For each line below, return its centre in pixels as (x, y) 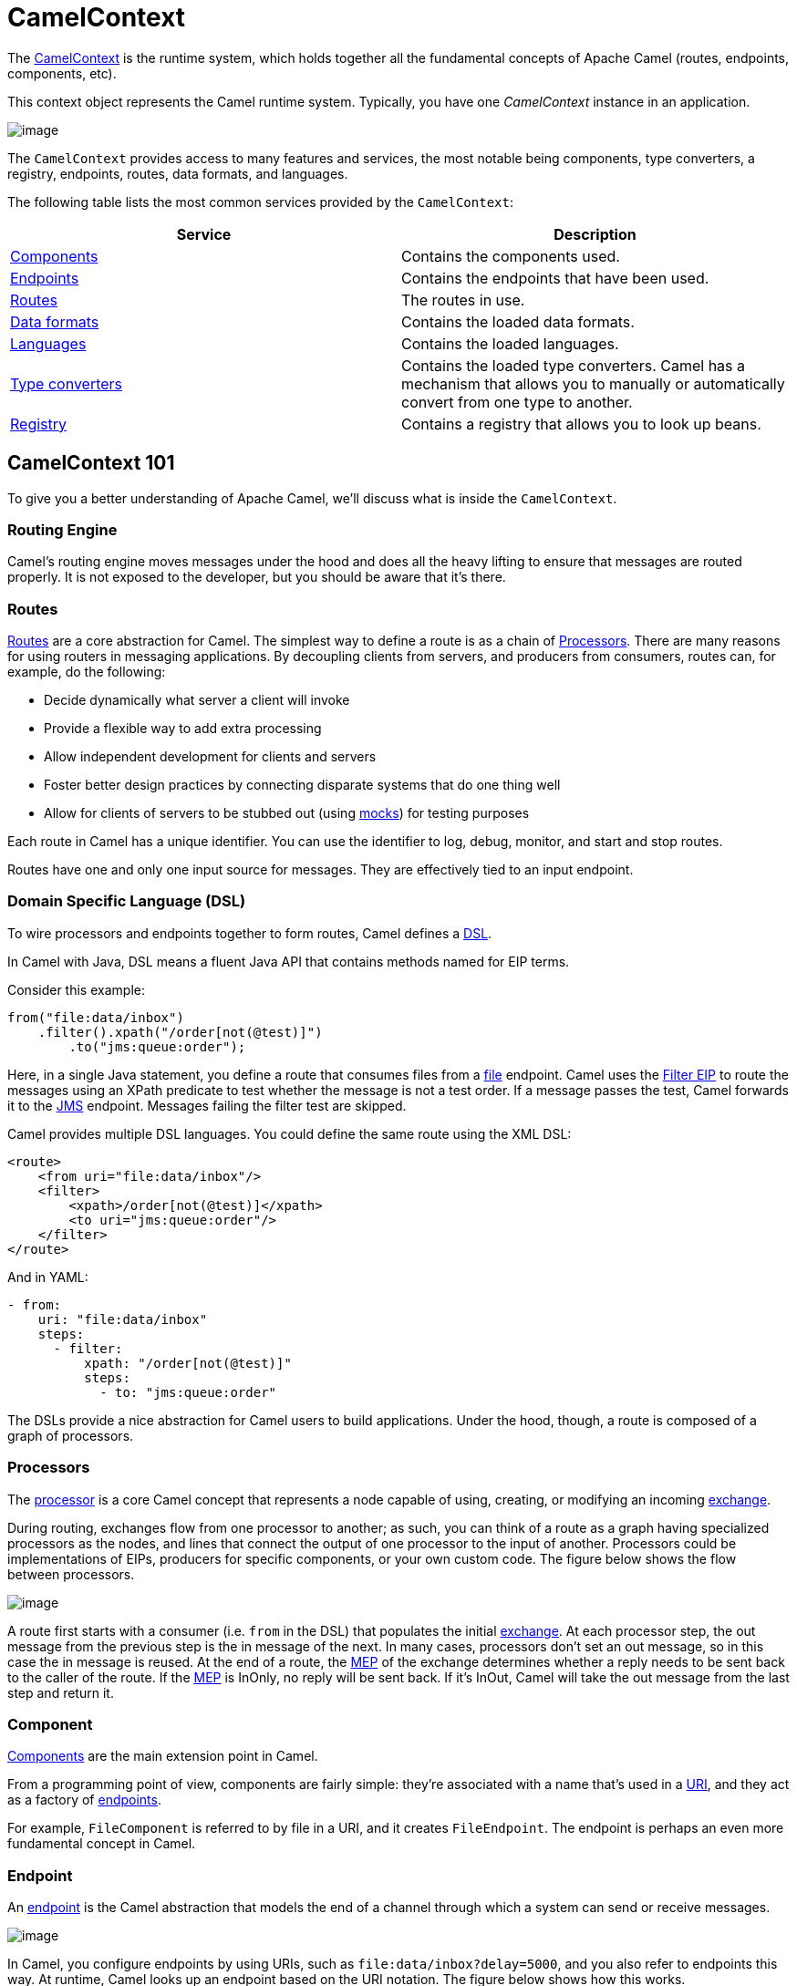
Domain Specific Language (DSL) (127, 901)
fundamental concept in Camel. (102, 1844)
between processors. (71, 1574)
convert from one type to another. (517, 402)
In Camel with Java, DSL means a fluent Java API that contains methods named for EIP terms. (289, 961)
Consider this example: (76, 989)
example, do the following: (87, 672)
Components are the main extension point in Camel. (163, 1756)
